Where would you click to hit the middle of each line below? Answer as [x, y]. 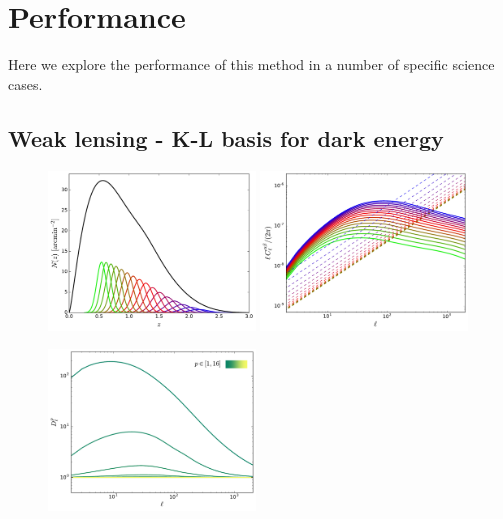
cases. [25, 83]
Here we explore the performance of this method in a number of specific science [251, 64]
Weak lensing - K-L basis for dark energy [226, 137]
